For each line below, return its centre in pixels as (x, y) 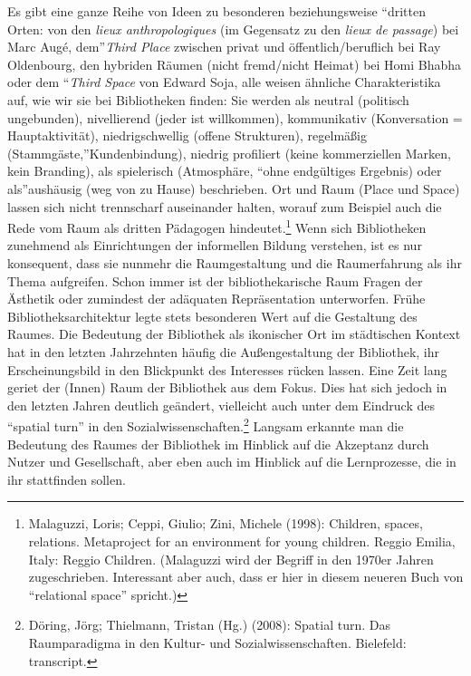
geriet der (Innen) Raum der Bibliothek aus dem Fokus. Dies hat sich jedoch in (227, 387)
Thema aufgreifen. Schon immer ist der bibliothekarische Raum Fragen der (215, 280)
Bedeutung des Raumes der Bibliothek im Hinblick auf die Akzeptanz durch (218, 444)
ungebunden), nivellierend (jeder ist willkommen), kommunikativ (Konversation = (235, 117)
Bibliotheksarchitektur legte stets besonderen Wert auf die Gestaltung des (212, 316)
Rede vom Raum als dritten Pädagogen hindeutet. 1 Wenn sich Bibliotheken (217, 226)
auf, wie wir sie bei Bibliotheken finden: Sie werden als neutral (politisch (208, 99)
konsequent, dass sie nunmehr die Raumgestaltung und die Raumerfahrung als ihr (235, 262)
